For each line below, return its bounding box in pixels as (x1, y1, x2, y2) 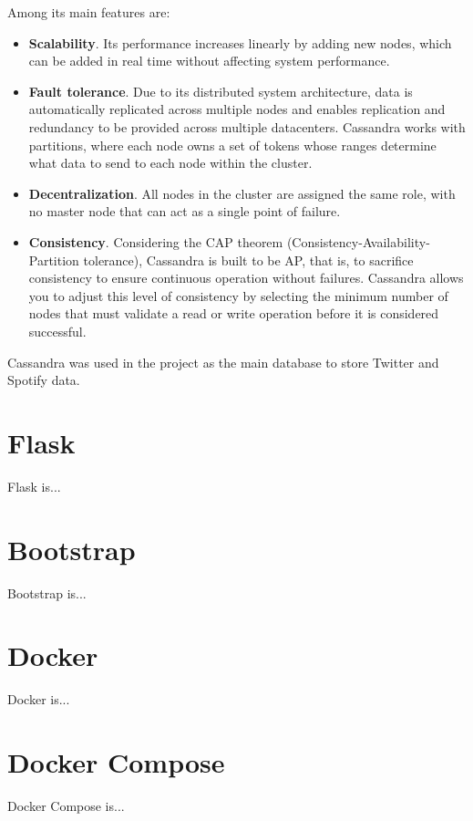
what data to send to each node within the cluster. (28, 153, 313, 172)
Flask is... (7, 476, 61, 495)
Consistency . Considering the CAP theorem (28, 232, 283, 251)
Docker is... (7, 690, 70, 709)
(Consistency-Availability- (286, 232, 430, 251)
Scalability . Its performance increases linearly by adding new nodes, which (28, 33, 452, 52)
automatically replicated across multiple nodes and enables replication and (28, 99, 446, 119)
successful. (28, 321, 87, 340)
